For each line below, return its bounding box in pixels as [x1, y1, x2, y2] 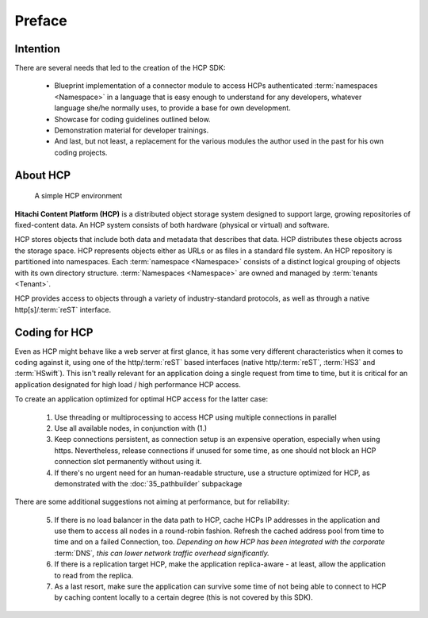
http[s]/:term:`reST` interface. [14, 305, 111, 314]
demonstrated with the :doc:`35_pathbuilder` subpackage [54, 478, 243, 488]
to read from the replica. [54, 570, 134, 580]
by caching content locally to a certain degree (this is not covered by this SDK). [54, 593, 313, 602]
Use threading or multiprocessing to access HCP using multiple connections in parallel [54, 413, 337, 422]
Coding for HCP [14, 325, 94, 339]
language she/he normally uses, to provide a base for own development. [54, 103, 291, 113]
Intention [14, 42, 61, 56]
